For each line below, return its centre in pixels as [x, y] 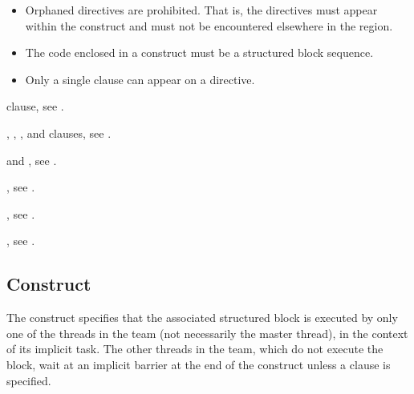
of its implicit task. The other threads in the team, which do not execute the [195, 349]
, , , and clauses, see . [59, 133]
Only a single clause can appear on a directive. [140, 79]
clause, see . [35, 106]
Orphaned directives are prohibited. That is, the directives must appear [201, 10]
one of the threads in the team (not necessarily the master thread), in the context [207, 333]
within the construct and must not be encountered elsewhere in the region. [209, 25]
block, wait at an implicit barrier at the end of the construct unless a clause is [199, 364]
